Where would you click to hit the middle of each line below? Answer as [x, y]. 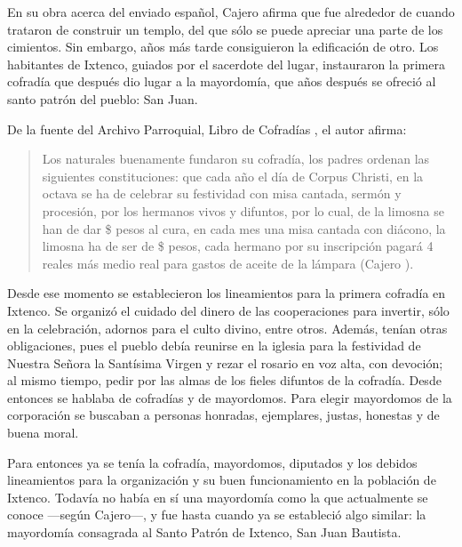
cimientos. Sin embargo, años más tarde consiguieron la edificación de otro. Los [223, 47]
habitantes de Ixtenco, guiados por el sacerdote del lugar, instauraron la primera [226, 64]
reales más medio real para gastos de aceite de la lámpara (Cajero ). [228, 263]
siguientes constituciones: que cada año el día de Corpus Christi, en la [233, 176]
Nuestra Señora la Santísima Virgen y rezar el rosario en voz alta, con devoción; [225, 362]
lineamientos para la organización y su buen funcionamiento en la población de [222, 480]
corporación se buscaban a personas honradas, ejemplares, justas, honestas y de [223, 415]
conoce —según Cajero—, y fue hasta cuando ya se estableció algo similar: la [217, 515]
